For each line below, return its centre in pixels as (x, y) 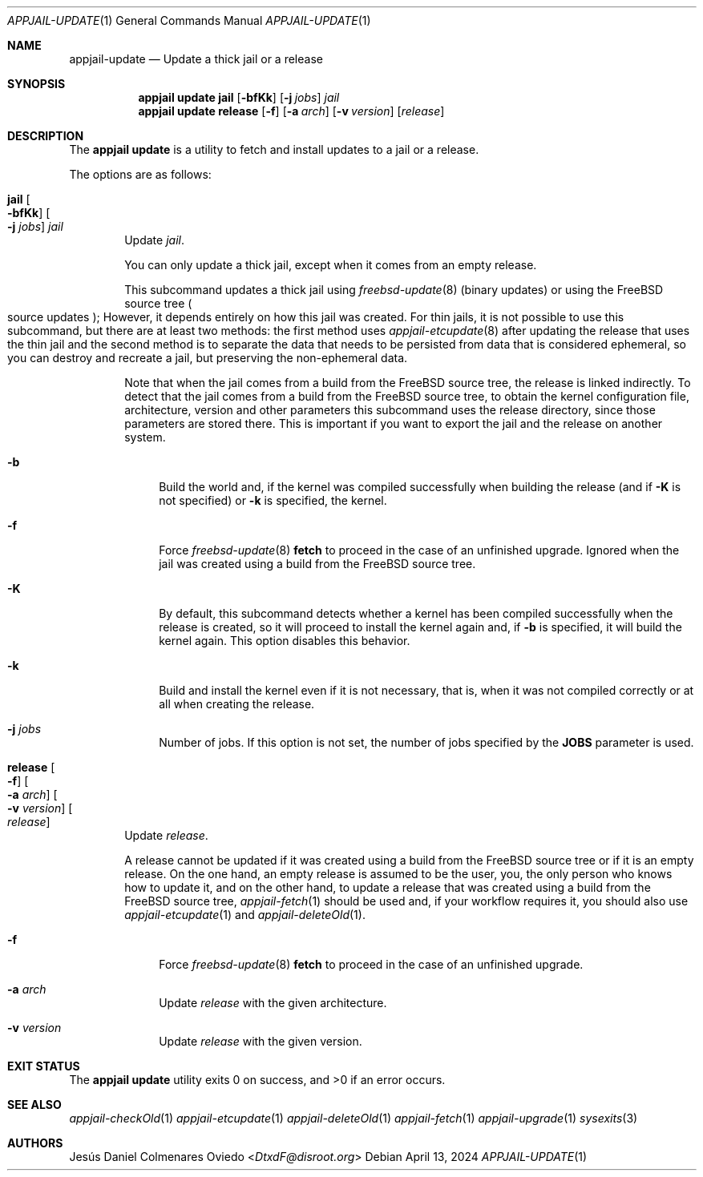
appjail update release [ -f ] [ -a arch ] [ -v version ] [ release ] (291, 111)
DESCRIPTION (46, 136)
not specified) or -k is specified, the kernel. (273, 500)
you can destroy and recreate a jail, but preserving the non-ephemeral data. (208, 358)
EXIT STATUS (44, 1066)
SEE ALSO (34, 1104)
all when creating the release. (237, 704)
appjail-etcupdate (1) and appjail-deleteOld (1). (245, 915)
